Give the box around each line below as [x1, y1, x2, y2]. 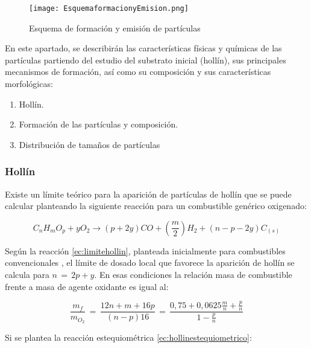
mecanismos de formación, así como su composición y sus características [5, 65, 271, 78]
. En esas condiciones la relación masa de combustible [94, 268, 292, 280]
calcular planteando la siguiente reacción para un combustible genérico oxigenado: [5, 199, 307, 212]
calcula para [5, 268, 49, 280]
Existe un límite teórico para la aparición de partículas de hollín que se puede [5, 187, 292, 200]
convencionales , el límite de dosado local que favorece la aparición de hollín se [5, 256, 295, 269]
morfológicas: [5, 77, 53, 90]
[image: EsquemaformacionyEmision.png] [29, 4, 189, 13]
